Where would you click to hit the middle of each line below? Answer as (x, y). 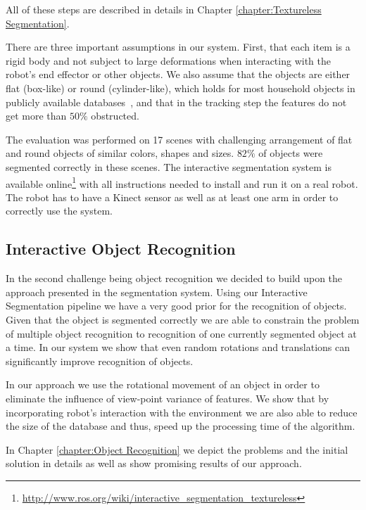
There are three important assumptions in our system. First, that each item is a (178, 47)
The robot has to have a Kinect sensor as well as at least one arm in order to (172, 197)
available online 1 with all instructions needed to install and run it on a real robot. (182, 182)
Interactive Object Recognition (121, 249)
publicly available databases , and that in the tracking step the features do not (176, 102)
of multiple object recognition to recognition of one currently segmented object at (181, 333)
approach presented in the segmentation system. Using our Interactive (157, 292)
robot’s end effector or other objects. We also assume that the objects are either (178, 74)
